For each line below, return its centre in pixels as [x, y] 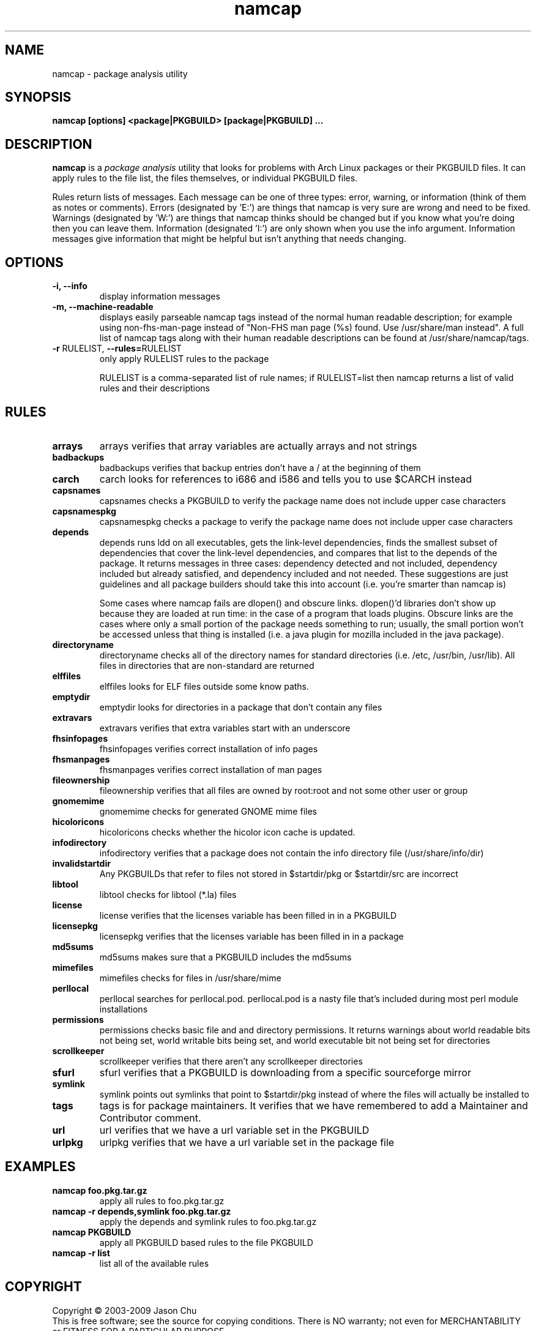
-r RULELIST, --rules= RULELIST [117, 349]
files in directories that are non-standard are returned [207, 665]
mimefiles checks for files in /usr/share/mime [190, 978]
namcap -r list [81, 1253]
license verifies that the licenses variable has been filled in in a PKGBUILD [248, 915]
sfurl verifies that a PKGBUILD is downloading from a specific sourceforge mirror [285, 1072]
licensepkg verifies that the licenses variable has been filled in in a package [251, 936]
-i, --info [70, 286]
